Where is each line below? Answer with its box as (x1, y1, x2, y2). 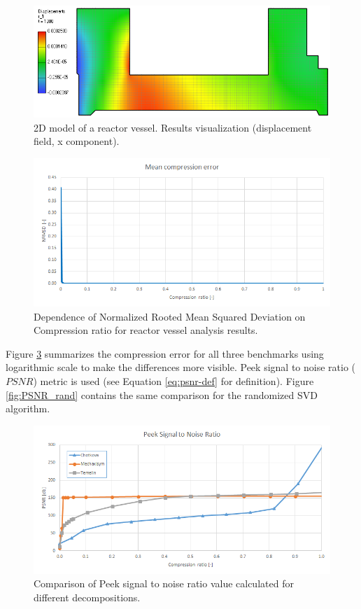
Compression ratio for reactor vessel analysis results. (34, 323, 258, 337)
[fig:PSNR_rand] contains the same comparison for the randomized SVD (6, 387, 318, 402)
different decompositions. (34, 589, 141, 604)
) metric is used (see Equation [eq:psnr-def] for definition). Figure (33, 373, 314, 388)
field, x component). (34, 134, 120, 148)
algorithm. (6, 401, 50, 416)
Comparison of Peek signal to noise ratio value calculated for (34, 576, 294, 591)
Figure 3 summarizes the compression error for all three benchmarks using (6, 346, 324, 360)
